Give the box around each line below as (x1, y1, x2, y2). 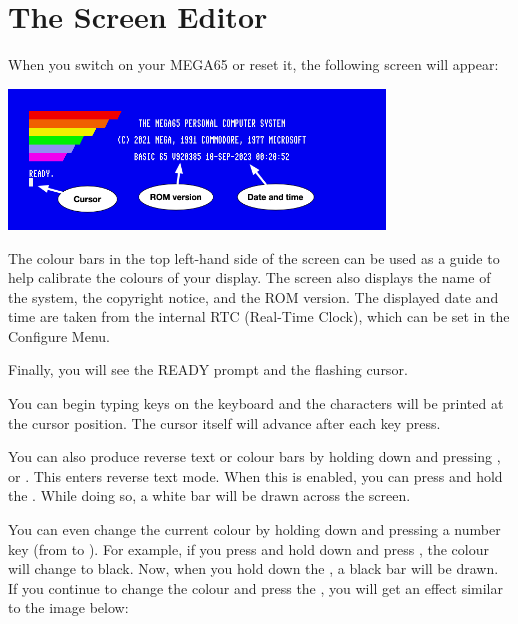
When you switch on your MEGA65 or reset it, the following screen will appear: (8, 54, 499, 75)
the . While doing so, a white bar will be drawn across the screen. (8, 485, 411, 506)
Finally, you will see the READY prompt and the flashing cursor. (8, 359, 408, 380)
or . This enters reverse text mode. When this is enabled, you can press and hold (8, 465, 503, 486)
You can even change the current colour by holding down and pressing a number (8, 519, 501, 540)
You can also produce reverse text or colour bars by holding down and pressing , (8, 446, 501, 467)
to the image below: (8, 597, 129, 618)
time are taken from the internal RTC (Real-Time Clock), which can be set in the (8, 306, 510, 327)
